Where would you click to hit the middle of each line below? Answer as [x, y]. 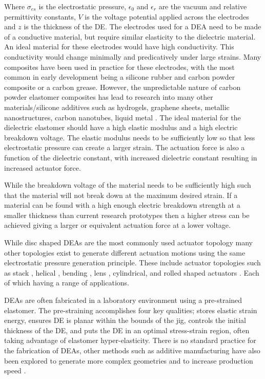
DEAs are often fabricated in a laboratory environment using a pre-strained [123, 300]
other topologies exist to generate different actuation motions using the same [125, 252]
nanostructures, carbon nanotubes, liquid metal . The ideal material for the [123, 117]
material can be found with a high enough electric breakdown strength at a [122, 205]
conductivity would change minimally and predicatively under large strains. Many [133, 56]
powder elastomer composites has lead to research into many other [109, 97]
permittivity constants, [40, 16]
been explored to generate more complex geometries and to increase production [129, 360]
